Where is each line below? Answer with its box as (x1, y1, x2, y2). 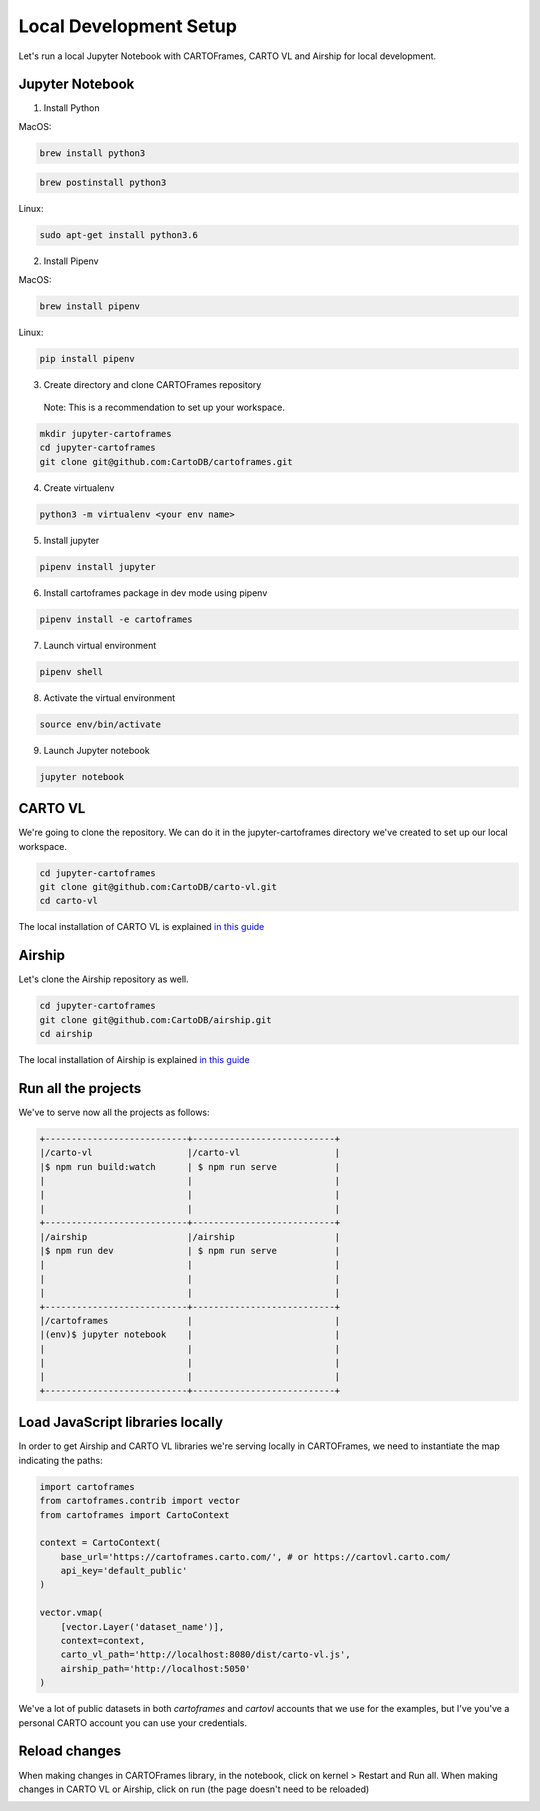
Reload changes (18, 1743, 122, 1760)
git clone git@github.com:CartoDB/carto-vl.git (39, 881, 277, 892)
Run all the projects (18, 1080, 142, 1097)
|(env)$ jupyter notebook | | (39, 1329, 341, 1340)
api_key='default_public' (60, 1565, 188, 1577)
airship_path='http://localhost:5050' (60, 1663, 251, 1674)
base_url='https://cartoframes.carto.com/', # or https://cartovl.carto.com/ (60, 1551, 452, 1562)
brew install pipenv (39, 300, 140, 312)
